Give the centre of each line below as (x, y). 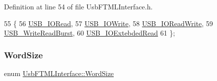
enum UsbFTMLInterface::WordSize (59, 73)
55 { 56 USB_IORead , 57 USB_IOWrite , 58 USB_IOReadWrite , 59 (108, 23)
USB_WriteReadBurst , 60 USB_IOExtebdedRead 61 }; (90, 33)
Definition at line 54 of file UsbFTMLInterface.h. (78, 6)
